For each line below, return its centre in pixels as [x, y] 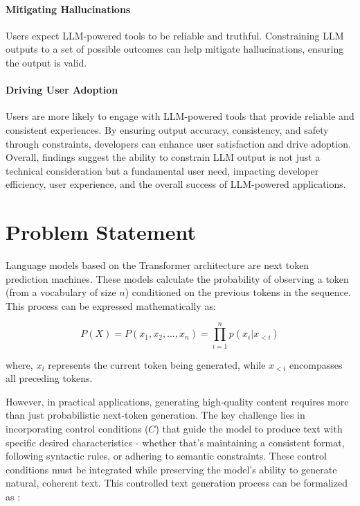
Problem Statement [101, 232]
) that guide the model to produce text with [249, 428]
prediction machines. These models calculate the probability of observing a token [177, 278]
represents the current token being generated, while [157, 364]
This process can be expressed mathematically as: [111, 305]
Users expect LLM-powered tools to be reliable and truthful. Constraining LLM [175, 35]
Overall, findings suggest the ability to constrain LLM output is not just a [163, 157]
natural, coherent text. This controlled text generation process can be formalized [177, 483]
